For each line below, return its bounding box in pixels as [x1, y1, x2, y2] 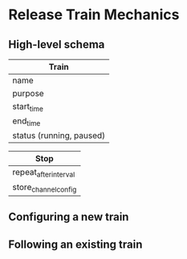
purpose [12, 88, 44, 99]
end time [12, 115, 41, 128]
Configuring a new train [8, 210, 129, 224]
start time [12, 101, 44, 114]
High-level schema [8, 38, 105, 51]
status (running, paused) [12, 130, 106, 141]
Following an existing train [8, 237, 143, 251]
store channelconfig [12, 181, 77, 194]
